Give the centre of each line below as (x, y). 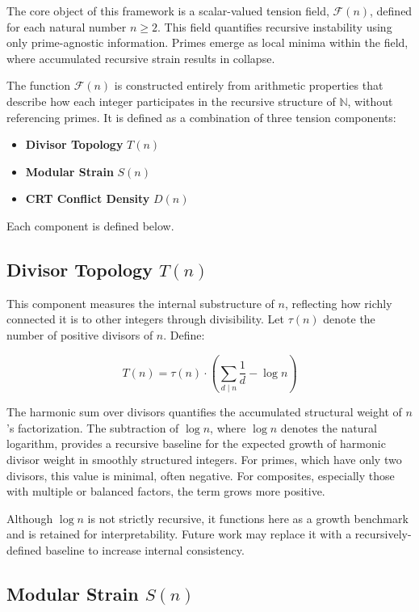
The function (38, 85)
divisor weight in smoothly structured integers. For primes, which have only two (204, 460)
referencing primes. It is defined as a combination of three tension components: (201, 117)
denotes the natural (329, 427)
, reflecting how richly (338, 303)
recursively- (383, 534)
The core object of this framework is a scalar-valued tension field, (168, 11)
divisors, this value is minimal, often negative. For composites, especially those (201, 475)
